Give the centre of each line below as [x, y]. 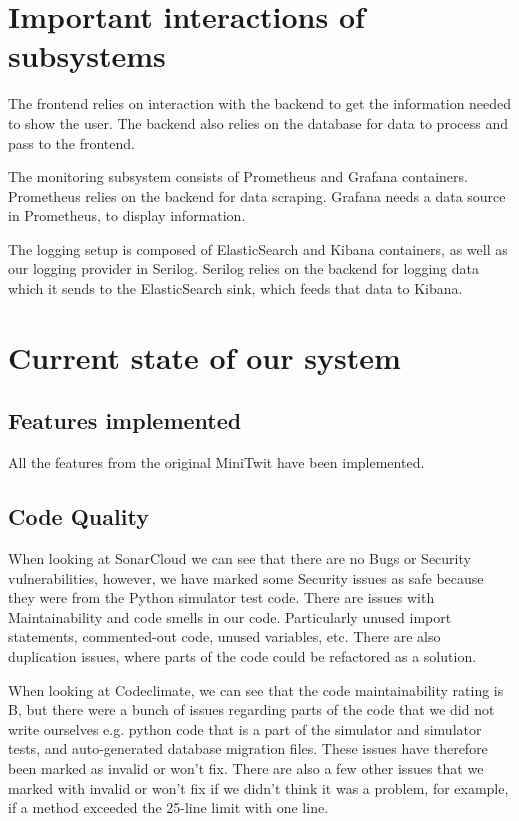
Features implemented [125, 420]
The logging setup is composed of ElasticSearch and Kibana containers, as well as [258, 248]
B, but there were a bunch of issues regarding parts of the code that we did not [251, 709]
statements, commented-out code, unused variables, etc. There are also [224, 636]
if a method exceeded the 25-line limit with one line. [168, 807]
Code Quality [78, 516]
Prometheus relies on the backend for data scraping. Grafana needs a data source [257, 195]
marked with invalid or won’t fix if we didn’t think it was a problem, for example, [258, 787]
